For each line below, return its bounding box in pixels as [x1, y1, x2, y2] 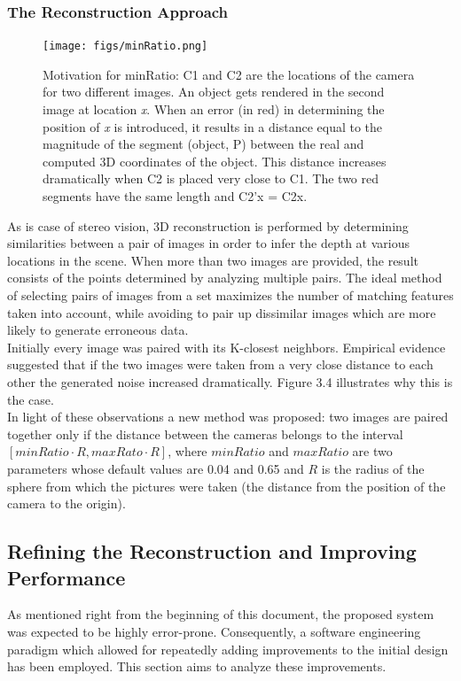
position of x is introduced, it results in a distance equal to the [43, 117, 383, 135]
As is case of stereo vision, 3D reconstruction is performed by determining [7, 216, 409, 235]
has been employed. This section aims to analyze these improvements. [7, 657, 387, 676]
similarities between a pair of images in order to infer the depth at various [7, 234, 410, 252]
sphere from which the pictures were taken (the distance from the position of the [7, 476, 446, 495]
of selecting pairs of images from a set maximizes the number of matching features [7, 286, 454, 304]
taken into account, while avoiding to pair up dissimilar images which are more [7, 303, 436, 321]
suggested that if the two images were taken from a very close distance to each [7, 355, 434, 374]
